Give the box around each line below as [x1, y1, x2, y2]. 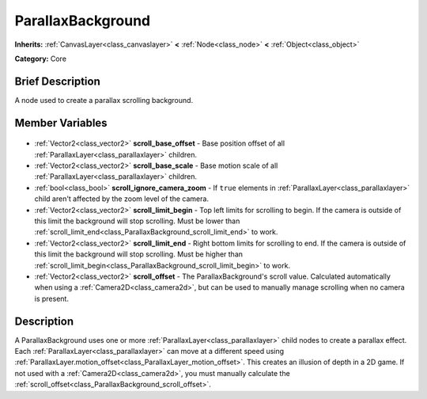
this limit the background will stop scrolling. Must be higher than [34, 249, 244, 259]
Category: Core [14, 54, 67, 63]
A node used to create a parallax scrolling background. [14, 95, 194, 104]
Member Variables [14, 116, 108, 130]
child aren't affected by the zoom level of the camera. [34, 194, 210, 203]
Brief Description [14, 74, 100, 88]
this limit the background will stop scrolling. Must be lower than [34, 216, 240, 226]
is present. [34, 294, 69, 303]
